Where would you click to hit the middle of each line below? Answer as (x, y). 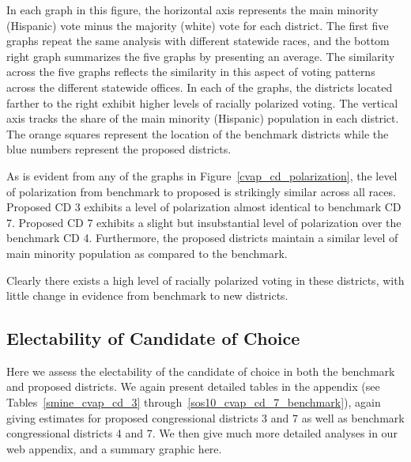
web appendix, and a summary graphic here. (114, 448)
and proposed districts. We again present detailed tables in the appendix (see (193, 386)
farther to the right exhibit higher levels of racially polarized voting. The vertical (202, 102)
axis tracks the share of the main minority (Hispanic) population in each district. (203, 118)
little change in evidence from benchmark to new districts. (147, 295)
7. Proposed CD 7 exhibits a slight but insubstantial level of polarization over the (204, 222)
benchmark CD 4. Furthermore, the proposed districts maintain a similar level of (202, 238)
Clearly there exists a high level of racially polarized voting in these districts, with (205, 280)
